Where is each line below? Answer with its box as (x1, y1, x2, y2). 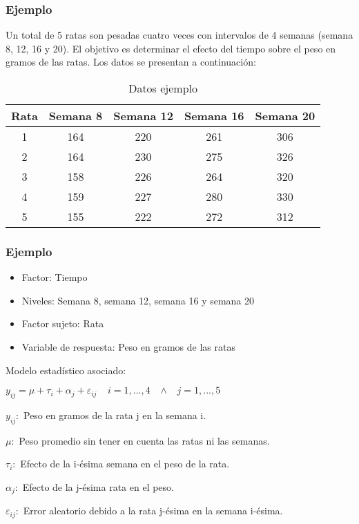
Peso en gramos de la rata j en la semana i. (23, 407, 206, 422)
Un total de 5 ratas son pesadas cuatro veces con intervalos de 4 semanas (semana (6, 28, 353, 42)
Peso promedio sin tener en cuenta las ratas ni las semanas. (19, 433, 270, 447)
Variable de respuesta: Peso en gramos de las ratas (21, 340, 235, 353)
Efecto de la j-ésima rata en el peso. (22, 479, 174, 494)
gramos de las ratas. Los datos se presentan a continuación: (6, 55, 256, 69)
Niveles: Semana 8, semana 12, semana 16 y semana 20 (21, 293, 255, 307)
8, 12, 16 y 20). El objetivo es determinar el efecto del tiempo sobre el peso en (6, 41, 336, 55)
